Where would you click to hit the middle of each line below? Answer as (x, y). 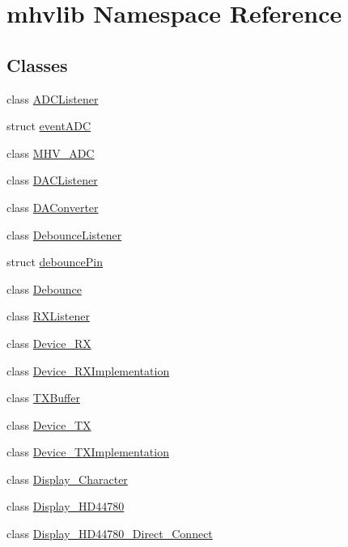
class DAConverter (53, 207)
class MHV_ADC (51, 153)
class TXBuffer (43, 398)
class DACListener (52, 180)
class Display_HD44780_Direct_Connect (110, 534)
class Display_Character (67, 479)
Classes (37, 64)
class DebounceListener (64, 234)
